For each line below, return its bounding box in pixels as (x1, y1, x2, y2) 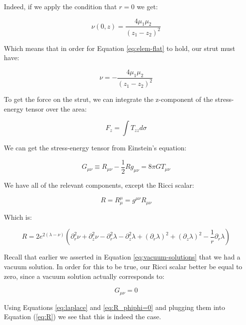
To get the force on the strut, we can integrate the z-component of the (4, 94, 213, 104)
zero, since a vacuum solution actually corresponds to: (4, 271, 164, 281)
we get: (136, 1, 158, 11)
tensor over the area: (25, 103, 87, 114)
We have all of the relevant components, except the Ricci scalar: (4, 179, 194, 190)
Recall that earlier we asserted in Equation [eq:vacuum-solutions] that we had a (4, 252, 241, 262)
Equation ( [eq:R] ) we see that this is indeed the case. (4, 311, 161, 322)
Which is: (4, 211, 32, 222)
